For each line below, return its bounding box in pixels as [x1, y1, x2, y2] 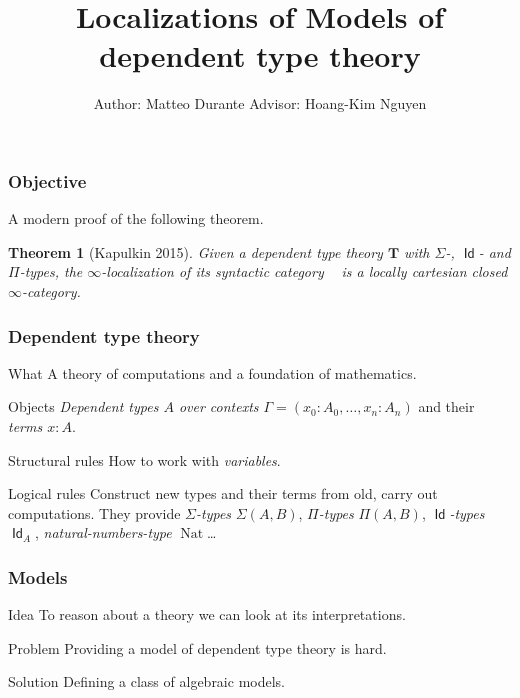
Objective [8, 168, 87, 193]
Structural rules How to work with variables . [8, 449, 281, 470]
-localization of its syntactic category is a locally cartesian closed [101, 261, 508, 282]
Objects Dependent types [8, 396, 159, 417]
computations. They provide [8, 502, 181, 523]
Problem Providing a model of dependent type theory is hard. [8, 637, 387, 658]
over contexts [178, 396, 259, 417]
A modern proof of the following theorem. [8, 208, 264, 229]
